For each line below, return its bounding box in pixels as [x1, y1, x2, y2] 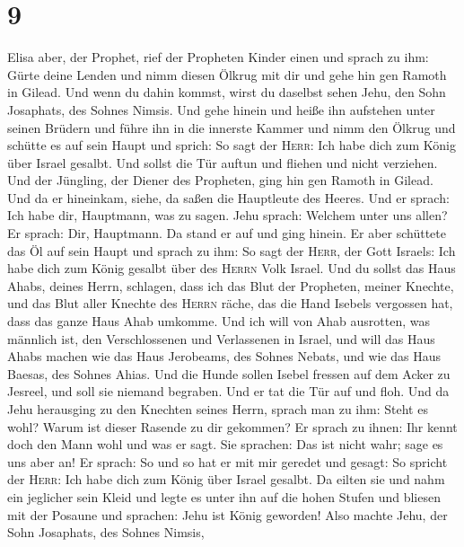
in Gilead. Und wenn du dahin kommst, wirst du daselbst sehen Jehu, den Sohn [7, 83, 446, 101]
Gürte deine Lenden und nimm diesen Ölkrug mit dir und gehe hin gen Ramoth [7, 65, 447, 84]
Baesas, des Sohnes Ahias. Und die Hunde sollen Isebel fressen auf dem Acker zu [7, 364, 451, 383]
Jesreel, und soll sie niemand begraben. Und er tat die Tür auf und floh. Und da [7, 382, 450, 401]
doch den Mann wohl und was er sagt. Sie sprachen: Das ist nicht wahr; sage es [7, 435, 443, 454]
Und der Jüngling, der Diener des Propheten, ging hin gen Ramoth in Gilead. [7, 171, 433, 190]
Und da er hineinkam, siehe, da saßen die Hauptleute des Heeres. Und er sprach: [7, 188, 450, 207]
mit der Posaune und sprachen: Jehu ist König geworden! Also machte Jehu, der [7, 505, 448, 524]
